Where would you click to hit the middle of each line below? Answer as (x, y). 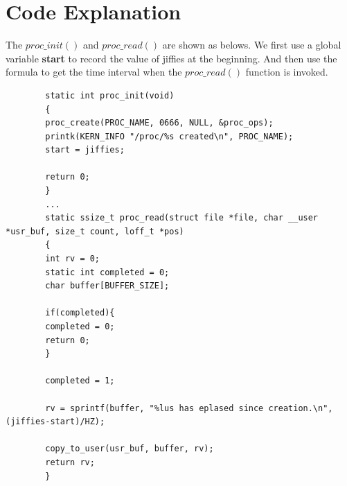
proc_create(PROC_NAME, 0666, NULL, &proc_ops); (159, 123)
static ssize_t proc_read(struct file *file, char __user (182, 218)
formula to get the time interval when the (94, 72)
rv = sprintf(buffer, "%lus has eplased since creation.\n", (189, 408)
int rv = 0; (73, 259)
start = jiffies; (85, 150)
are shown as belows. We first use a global (252, 45)
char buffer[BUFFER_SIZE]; (107, 286)
